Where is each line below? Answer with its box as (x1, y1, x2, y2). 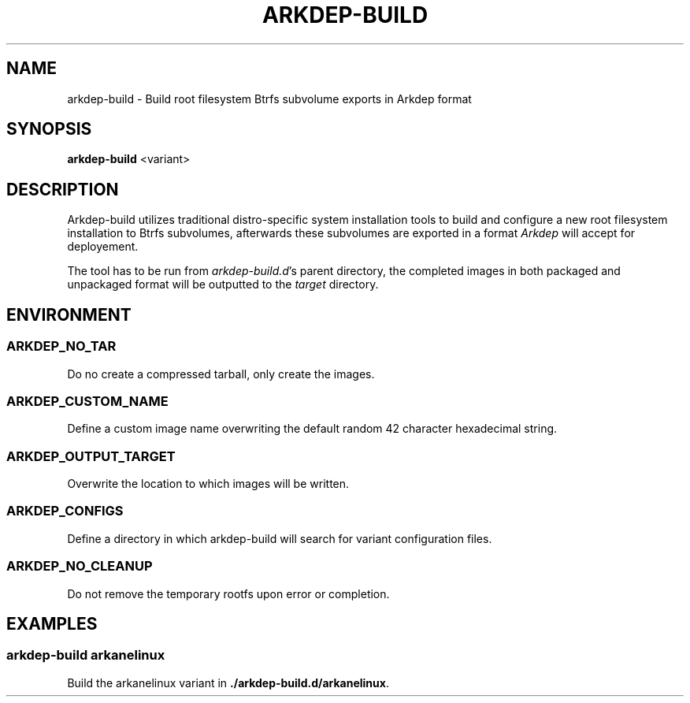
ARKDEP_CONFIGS (6, 503, 124, 519)
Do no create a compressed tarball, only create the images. (67, 366, 375, 381)
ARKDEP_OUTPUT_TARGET (6, 448, 176, 464)
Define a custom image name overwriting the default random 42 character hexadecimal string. (67, 422, 558, 436)
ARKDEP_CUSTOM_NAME (6, 392, 169, 409)
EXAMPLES (6, 613, 98, 634)
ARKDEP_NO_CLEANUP (6, 558, 153, 575)
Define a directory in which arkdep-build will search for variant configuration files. (67, 531, 492, 545)
